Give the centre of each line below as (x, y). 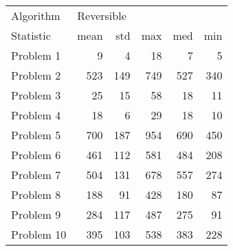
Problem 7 (36, 175)
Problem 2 (36, 75)
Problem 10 (39, 234)
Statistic (31, 35)
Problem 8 (36, 194)
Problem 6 (36, 155)
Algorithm (36, 15)
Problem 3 (36, 95)
